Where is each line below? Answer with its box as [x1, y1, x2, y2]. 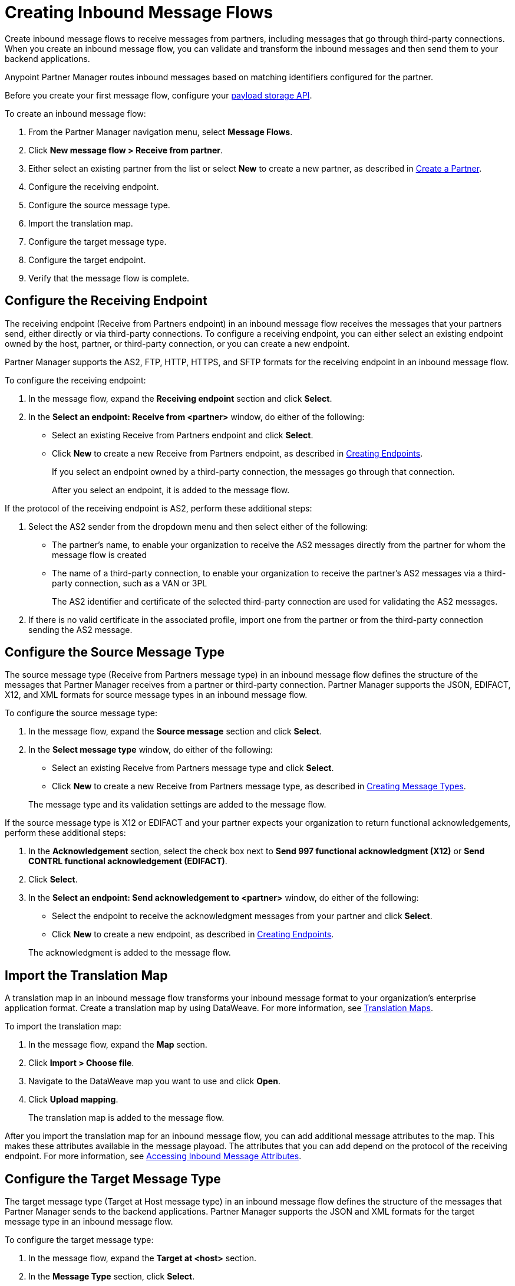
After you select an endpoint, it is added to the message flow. [52, 484, 290, 495]
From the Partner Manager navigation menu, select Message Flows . [28, 126, 293, 137]
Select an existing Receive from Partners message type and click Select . [52, 763, 334, 773]
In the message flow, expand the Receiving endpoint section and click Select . [28, 393, 332, 403]
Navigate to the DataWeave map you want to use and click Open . [28, 1076, 280, 1087]
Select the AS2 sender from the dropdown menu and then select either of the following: [28, 521, 368, 532]
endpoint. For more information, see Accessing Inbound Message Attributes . [5, 1151, 302, 1162]
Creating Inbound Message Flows [5, 2, 273, 22]
